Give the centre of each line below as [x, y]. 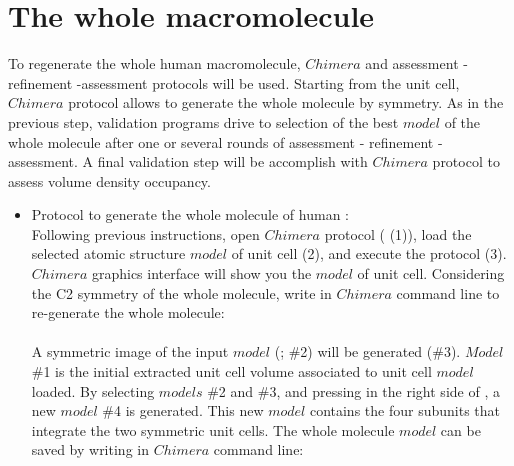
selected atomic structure [108, 253]
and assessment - [416, 63]
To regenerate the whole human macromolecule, [154, 63]
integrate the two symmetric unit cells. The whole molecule [213, 429]
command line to [448, 292]
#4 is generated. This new [183, 410]
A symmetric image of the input [130, 351]
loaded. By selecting [93, 390]
